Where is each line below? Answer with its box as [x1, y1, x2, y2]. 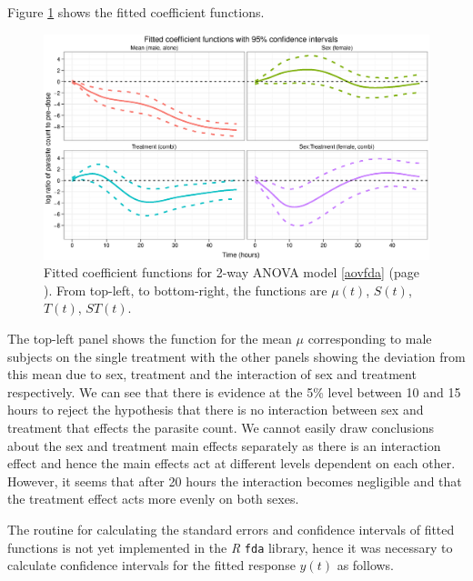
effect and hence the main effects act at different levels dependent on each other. [7, 454, 456, 473]
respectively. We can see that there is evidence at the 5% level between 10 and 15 [7, 382, 461, 401]
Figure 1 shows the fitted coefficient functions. [7, 3, 265, 21]
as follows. [337, 556, 395, 575]
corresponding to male [307, 328, 432, 347]
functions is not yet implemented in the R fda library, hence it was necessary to [7, 537, 453, 556]
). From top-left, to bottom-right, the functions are [44, 280, 327, 299]
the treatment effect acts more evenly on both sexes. [7, 489, 299, 508]
